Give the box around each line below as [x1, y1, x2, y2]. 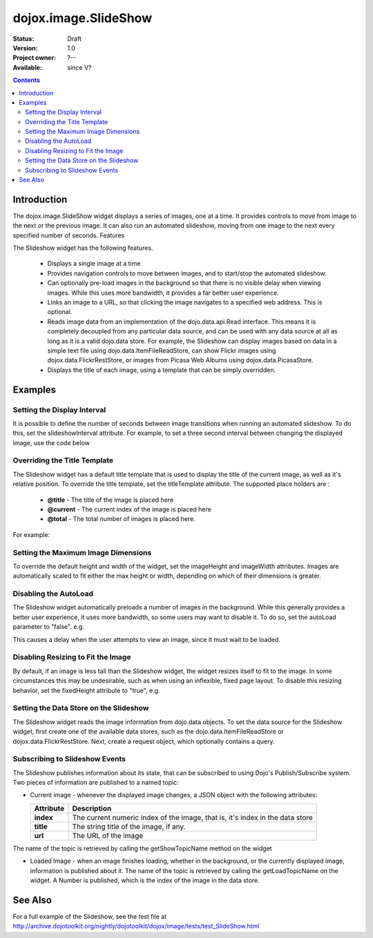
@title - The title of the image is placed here [47, 496, 174, 504]
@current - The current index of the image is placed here [47, 505, 212, 514]
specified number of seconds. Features [12, 231, 125, 240]
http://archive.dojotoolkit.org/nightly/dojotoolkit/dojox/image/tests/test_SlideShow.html [12, 922, 260, 930]
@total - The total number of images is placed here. [47, 515, 196, 523]
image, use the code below [12, 438, 90, 447]
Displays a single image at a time [47, 260, 141, 268]
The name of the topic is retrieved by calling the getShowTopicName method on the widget [12, 844, 272, 852]
